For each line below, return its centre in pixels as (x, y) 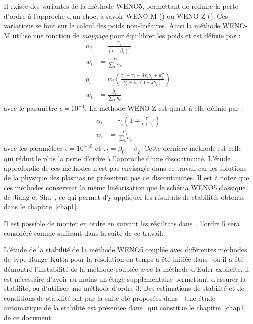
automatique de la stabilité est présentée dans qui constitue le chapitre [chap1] (125, 307)
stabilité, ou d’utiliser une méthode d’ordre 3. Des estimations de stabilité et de (124, 288)
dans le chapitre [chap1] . (41, 207)
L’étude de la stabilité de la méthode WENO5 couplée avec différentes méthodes (126, 249)
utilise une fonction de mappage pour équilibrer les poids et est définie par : (126, 35)
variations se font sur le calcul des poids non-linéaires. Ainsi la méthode (112, 25)
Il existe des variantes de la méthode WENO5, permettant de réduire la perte (121, 6)
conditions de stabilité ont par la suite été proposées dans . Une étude (109, 298)
